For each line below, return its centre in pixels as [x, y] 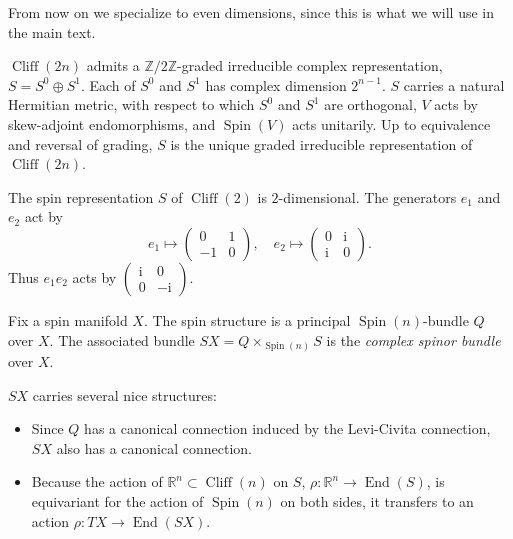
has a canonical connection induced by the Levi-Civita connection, [287, 428]
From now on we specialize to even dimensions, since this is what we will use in [251, 12]
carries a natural [454, 84]
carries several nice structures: [124, 394]
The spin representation [81, 196]
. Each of [108, 84]
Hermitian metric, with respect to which [131, 104]
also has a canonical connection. [154, 447]
